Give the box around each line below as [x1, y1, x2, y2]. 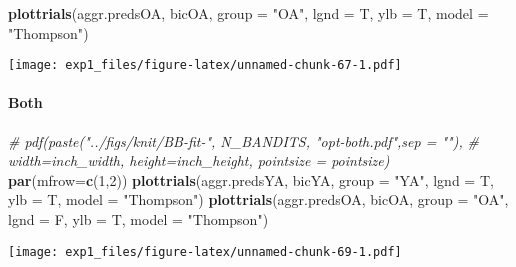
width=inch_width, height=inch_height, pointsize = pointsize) [8, 150, 390, 171]
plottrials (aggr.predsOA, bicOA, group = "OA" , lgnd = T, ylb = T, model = [8, 3, 489, 23]
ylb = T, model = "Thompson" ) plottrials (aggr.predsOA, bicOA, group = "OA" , [8, 189, 509, 210]
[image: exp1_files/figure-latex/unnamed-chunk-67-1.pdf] [8, 58, 402, 73]
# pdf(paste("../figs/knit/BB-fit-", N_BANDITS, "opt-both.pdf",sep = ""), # [8, 130, 479, 151]
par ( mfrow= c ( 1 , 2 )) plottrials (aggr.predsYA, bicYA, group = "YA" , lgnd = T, [8, 169, 494, 190]
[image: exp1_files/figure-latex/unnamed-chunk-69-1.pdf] [8, 244, 402, 259]
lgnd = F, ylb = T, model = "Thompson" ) [8, 209, 269, 230]
